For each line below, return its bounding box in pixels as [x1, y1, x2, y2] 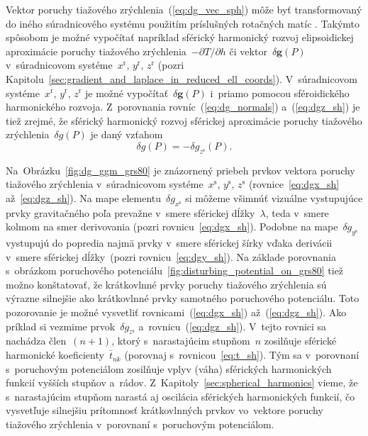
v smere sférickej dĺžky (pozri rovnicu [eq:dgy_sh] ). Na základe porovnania [6, 249, 336, 264]
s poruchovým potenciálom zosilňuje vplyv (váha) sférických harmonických [6, 361, 332, 376]
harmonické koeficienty [6, 347, 104, 362]
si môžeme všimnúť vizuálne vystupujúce [185, 190, 363, 205]
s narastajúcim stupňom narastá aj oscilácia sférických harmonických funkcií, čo [6, 389, 355, 403]
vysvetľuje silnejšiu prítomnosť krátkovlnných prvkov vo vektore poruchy [6, 403, 323, 418]
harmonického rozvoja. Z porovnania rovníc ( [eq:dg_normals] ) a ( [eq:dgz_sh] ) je [6, 99, 360, 114]
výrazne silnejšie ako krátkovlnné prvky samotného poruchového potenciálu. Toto [6, 291, 359, 306]
